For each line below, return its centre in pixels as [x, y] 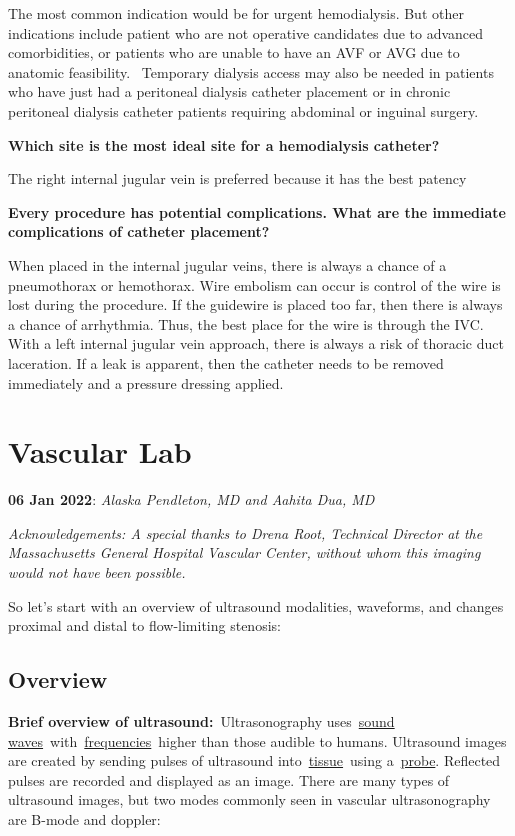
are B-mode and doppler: [84, 818]
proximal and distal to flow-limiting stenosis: [144, 625]
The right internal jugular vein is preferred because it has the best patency [237, 178]
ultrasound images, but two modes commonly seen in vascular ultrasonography [249, 799]
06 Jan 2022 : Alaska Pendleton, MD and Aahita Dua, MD [191, 499]
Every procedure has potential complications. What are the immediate [257, 211]
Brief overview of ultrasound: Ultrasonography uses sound [201, 720]
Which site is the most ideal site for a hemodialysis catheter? [224, 144]
